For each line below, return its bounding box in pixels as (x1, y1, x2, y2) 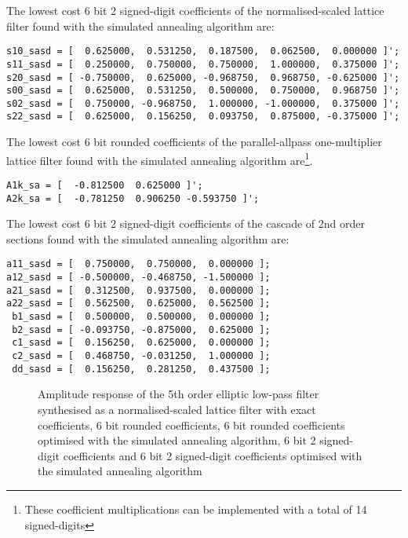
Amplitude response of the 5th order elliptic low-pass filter (38, 386, 319, 402)
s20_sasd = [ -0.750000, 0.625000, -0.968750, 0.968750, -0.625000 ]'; (6, 71, 400, 83)
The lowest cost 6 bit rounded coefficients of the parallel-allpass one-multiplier (6, 134, 382, 150)
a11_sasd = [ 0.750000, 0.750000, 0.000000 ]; (6, 258, 271, 270)
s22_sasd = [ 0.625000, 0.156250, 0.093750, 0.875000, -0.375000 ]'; (6, 111, 400, 123)
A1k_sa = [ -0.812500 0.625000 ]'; (6, 179, 203, 191)
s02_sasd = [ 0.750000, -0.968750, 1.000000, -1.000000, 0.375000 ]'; (6, 97, 400, 109)
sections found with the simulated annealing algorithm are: (6, 230, 290, 247)
